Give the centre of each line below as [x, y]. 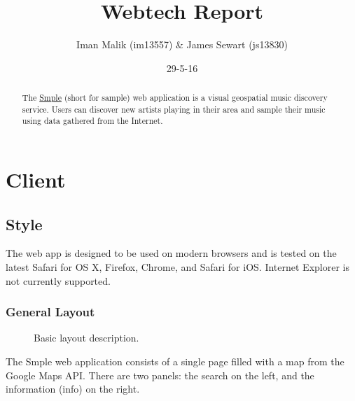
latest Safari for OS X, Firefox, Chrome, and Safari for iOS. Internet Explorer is [177, 267]
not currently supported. [58, 280]
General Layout [50, 312]
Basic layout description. [86, 338]
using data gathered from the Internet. [92, 121]
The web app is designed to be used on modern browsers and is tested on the [171, 253]
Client [36, 180]
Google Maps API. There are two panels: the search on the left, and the [160, 375]
